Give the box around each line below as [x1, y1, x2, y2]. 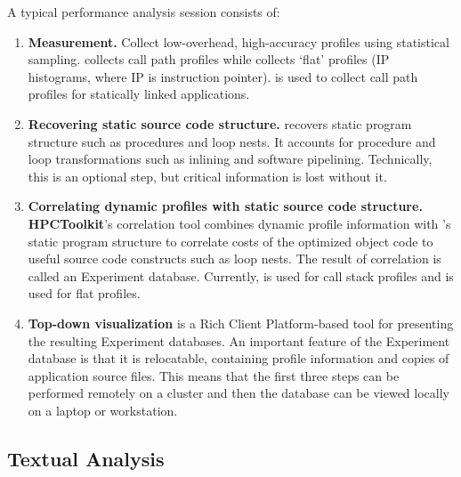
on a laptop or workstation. [28, 400, 178, 419]
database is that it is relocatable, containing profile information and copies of [28, 349, 449, 368]
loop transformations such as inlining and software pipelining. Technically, [28, 150, 433, 168]
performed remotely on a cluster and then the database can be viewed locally [28, 384, 449, 402]
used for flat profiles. [28, 284, 141, 303]
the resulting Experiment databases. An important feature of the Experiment [28, 331, 450, 350]
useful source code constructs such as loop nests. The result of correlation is [28, 249, 441, 268]
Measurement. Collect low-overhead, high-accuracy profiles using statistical [28, 32, 449, 51]
